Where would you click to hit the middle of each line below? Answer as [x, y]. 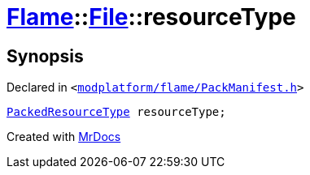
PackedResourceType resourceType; [116, 112]
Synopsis [45, 56]
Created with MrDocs [64, 137]
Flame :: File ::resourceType [151, 17]
